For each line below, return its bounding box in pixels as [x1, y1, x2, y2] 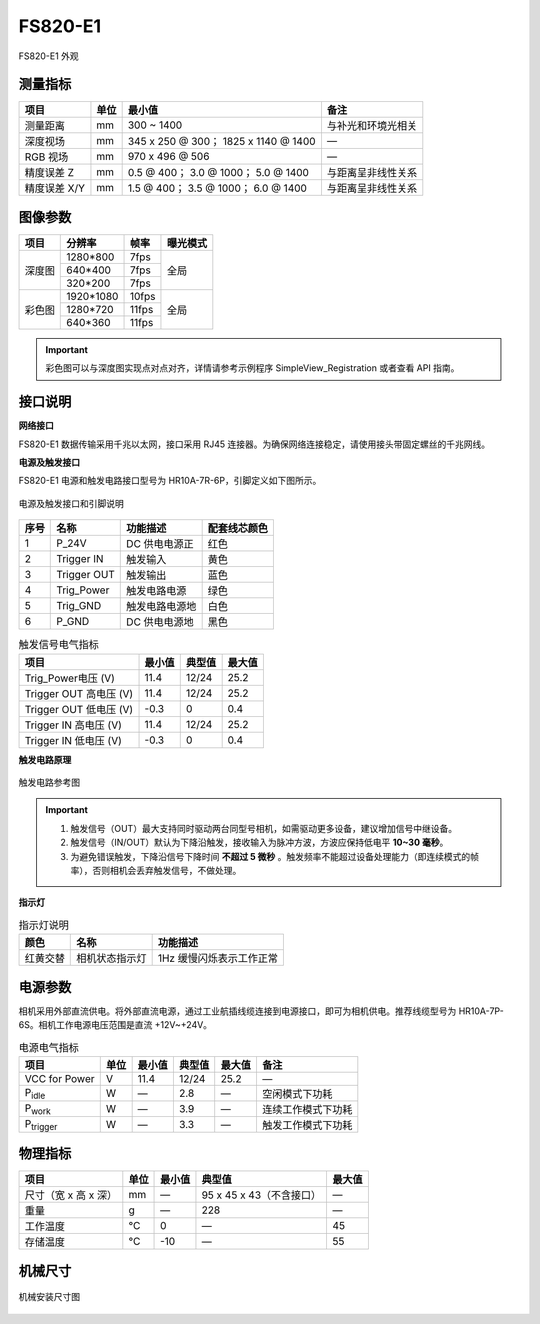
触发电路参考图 [18, 776, 80, 788]
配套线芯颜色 [207, 521, 269, 535]
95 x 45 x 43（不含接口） [201, 1188, 322, 1202]
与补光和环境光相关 [326, 119, 418, 133]
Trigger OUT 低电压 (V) [24, 702, 134, 716]
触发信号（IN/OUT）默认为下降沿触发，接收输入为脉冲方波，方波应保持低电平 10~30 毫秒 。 [70, 836, 449, 849]
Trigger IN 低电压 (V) [24, 733, 122, 747]
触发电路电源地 [126, 600, 197, 614]
